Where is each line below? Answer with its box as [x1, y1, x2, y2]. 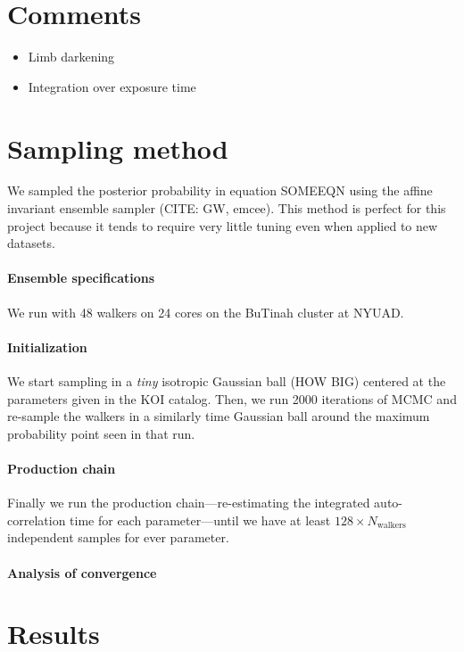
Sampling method [7, 129, 228, 166]
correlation [7, 510, 66, 529]
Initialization [7, 337, 87, 356]
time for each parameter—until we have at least [70, 510, 331, 529]
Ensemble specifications [7, 268, 155, 287]
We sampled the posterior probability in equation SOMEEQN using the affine [7, 181, 433, 200]
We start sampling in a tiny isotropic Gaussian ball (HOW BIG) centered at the [7, 372, 446, 390]
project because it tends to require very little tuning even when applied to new [7, 216, 438, 235]
